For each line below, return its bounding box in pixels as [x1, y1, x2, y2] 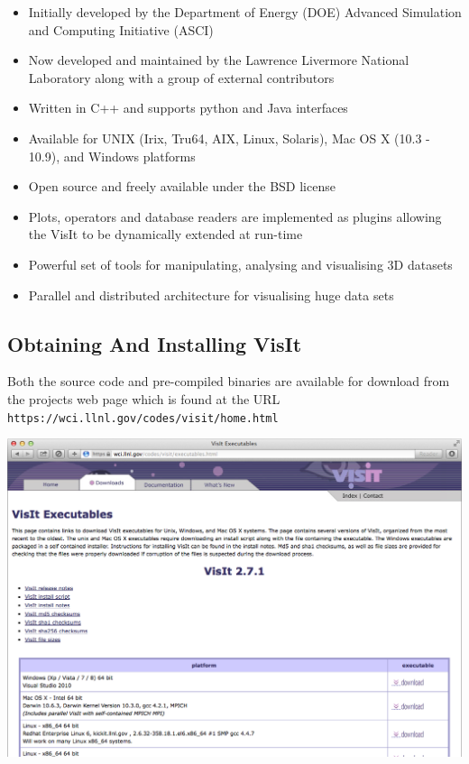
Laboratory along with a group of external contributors [28, 68, 335, 87]
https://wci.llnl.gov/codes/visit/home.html [7, 411, 279, 425]
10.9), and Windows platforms [28, 146, 196, 165]
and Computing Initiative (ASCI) [28, 20, 214, 39]
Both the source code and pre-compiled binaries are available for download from [7, 372, 450, 391]
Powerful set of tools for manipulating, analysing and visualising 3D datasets [28, 254, 453, 273]
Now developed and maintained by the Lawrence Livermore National [28, 51, 409, 69]
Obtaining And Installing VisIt [7, 329, 302, 357]
